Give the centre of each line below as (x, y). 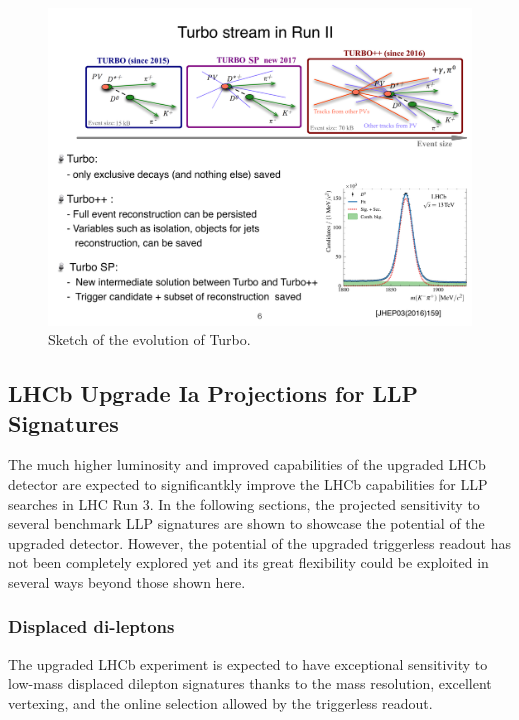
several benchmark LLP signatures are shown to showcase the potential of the (246, 523)
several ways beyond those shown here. (127, 581)
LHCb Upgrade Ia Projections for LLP (213, 393)
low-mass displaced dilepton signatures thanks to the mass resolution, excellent (250, 683)
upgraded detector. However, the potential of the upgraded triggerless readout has (259, 542)
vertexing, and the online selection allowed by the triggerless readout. (220, 702)
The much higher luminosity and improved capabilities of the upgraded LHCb (247, 464)
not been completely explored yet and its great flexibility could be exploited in (248, 562)
